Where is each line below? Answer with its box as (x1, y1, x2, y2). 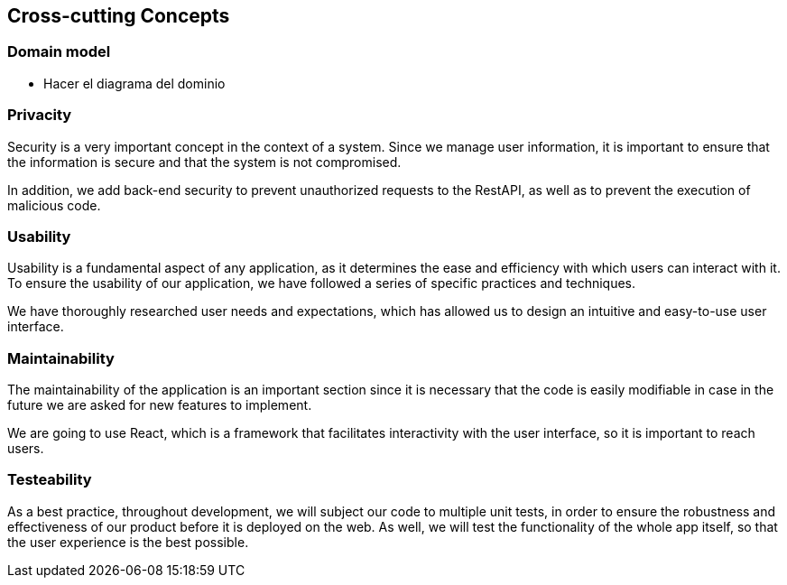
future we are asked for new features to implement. (7, 397, 312, 413)
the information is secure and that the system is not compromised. (7, 153, 402, 170)
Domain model (7, 42, 111, 61)
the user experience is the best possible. (7, 534, 249, 550)
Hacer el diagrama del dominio (43, 75, 226, 91)
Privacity (7, 106, 72, 125)
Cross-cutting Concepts (7, 5, 230, 27)
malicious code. (7, 197, 101, 213)
